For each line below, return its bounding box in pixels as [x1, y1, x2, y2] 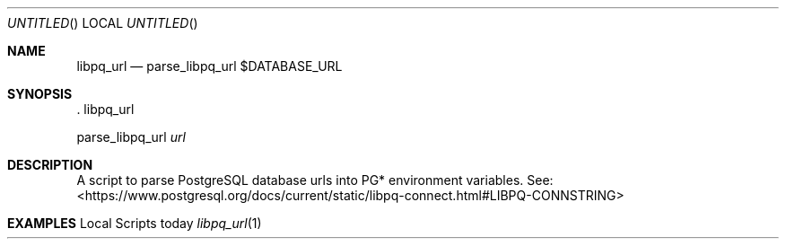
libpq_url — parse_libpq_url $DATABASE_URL [76, 58, 343, 74]
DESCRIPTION [7, 157, 93, 172]
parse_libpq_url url [76, 129, 186, 145]
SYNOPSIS [7, 86, 73, 101]
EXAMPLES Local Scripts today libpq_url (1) [7, 215, 262, 231]
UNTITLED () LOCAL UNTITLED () [7, 15, 198, 31]
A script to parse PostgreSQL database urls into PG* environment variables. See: [76, 172, 554, 188]
